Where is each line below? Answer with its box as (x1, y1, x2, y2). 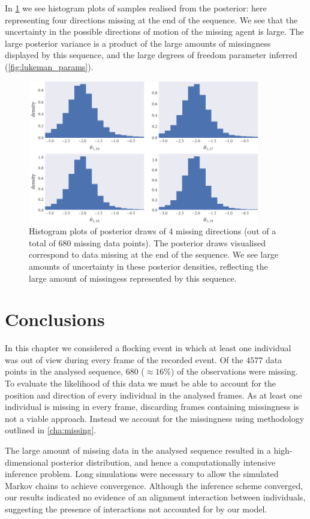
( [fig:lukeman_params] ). (5, 60, 94, 73)
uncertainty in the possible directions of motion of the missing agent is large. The (5, 25, 304, 38)
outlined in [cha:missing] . (5, 424, 97, 436)
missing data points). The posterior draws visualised (74, 236, 266, 249)
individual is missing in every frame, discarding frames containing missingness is (5, 400, 299, 413)
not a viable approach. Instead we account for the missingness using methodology (5, 412, 305, 424)
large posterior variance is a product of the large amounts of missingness (5, 37, 271, 49)
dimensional (5, 455, 49, 468)
